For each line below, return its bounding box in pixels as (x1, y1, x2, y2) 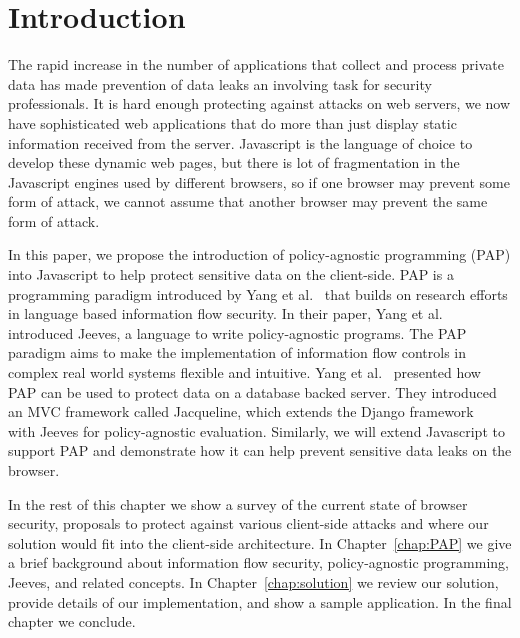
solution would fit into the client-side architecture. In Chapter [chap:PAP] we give (8, 532, 512, 553)
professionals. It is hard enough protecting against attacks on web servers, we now (8, 93, 511, 114)
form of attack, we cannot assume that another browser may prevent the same (8, 191, 488, 212)
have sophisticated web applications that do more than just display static (8, 112, 457, 133)
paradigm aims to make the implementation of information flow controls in (8, 342, 466, 363)
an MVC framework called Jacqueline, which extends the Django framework (8, 401, 474, 422)
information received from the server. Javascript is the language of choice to (8, 132, 473, 153)
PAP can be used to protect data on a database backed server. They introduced (8, 381, 497, 402)
